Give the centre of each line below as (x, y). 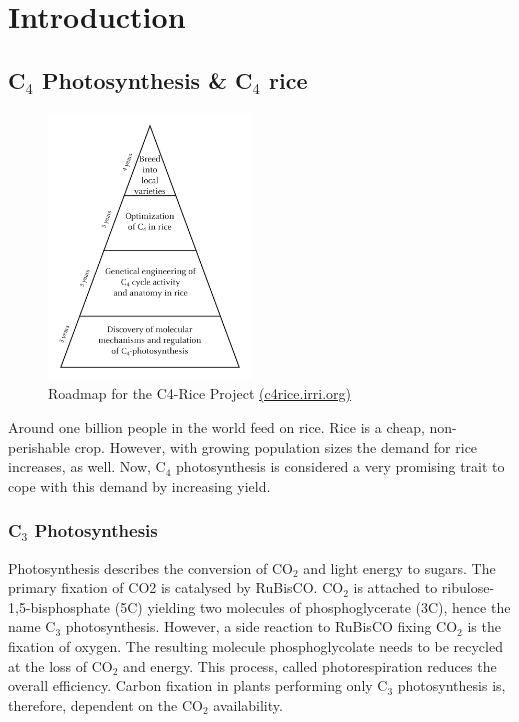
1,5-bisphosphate (59, 606)
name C (32, 626)
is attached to (395, 587)
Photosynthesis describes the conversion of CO (150, 567)
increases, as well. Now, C (87, 466)
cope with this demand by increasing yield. (139, 485)
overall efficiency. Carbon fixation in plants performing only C (198, 685)
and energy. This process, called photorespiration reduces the (310, 665)
